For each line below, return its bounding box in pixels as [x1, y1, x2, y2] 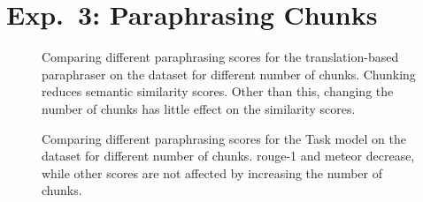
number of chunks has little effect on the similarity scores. [42, 99, 356, 117]
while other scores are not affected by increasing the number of [42, 163, 382, 182]
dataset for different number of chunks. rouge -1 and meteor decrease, [42, 146, 415, 165]
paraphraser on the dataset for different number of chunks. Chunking [42, 64, 416, 83]
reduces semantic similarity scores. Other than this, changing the [42, 82, 394, 101]
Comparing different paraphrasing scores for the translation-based [42, 48, 399, 66]
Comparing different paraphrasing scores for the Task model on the [42, 129, 406, 147]
